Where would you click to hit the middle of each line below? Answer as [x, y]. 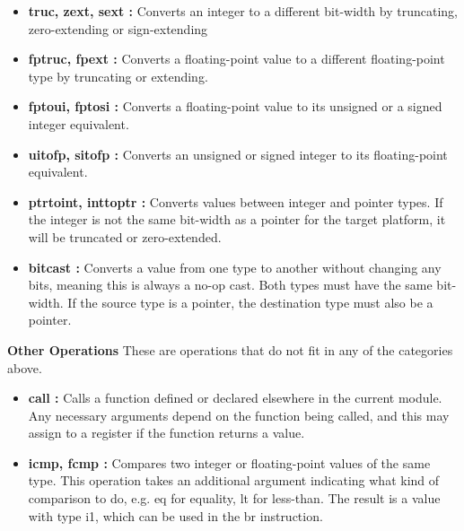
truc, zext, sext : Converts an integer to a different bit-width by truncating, [243, 11]
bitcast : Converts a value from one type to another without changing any [235, 267]
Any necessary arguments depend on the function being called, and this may [239, 415]
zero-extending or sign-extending [118, 28]
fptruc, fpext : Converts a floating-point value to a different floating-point [236, 59]
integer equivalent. [79, 123]
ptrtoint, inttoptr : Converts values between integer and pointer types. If [236, 201]
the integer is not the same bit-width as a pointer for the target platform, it [237, 219]
